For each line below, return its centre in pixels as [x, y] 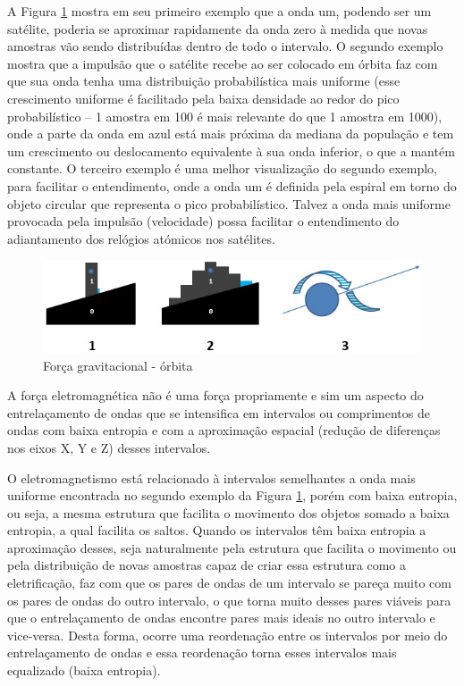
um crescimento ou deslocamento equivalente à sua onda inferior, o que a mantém [231, 151]
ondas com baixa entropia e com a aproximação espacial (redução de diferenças [224, 430]
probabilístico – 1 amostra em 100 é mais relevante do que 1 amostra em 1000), [225, 116]
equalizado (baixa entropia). [84, 670]
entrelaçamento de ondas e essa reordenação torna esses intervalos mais [202, 653]
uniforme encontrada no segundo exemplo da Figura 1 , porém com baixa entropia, [232, 495]
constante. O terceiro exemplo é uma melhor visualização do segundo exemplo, [222, 168]
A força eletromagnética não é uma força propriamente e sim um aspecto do [215, 395]
